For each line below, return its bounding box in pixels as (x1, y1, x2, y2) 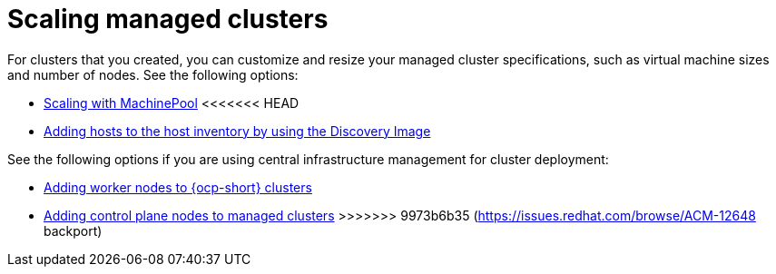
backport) (44, 222, 103, 239)
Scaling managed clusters (7, 4, 329, 34)
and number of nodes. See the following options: (7, 66, 299, 83)
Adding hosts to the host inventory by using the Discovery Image (44, 122, 431, 139)
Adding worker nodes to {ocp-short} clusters (44, 179, 312, 195)
